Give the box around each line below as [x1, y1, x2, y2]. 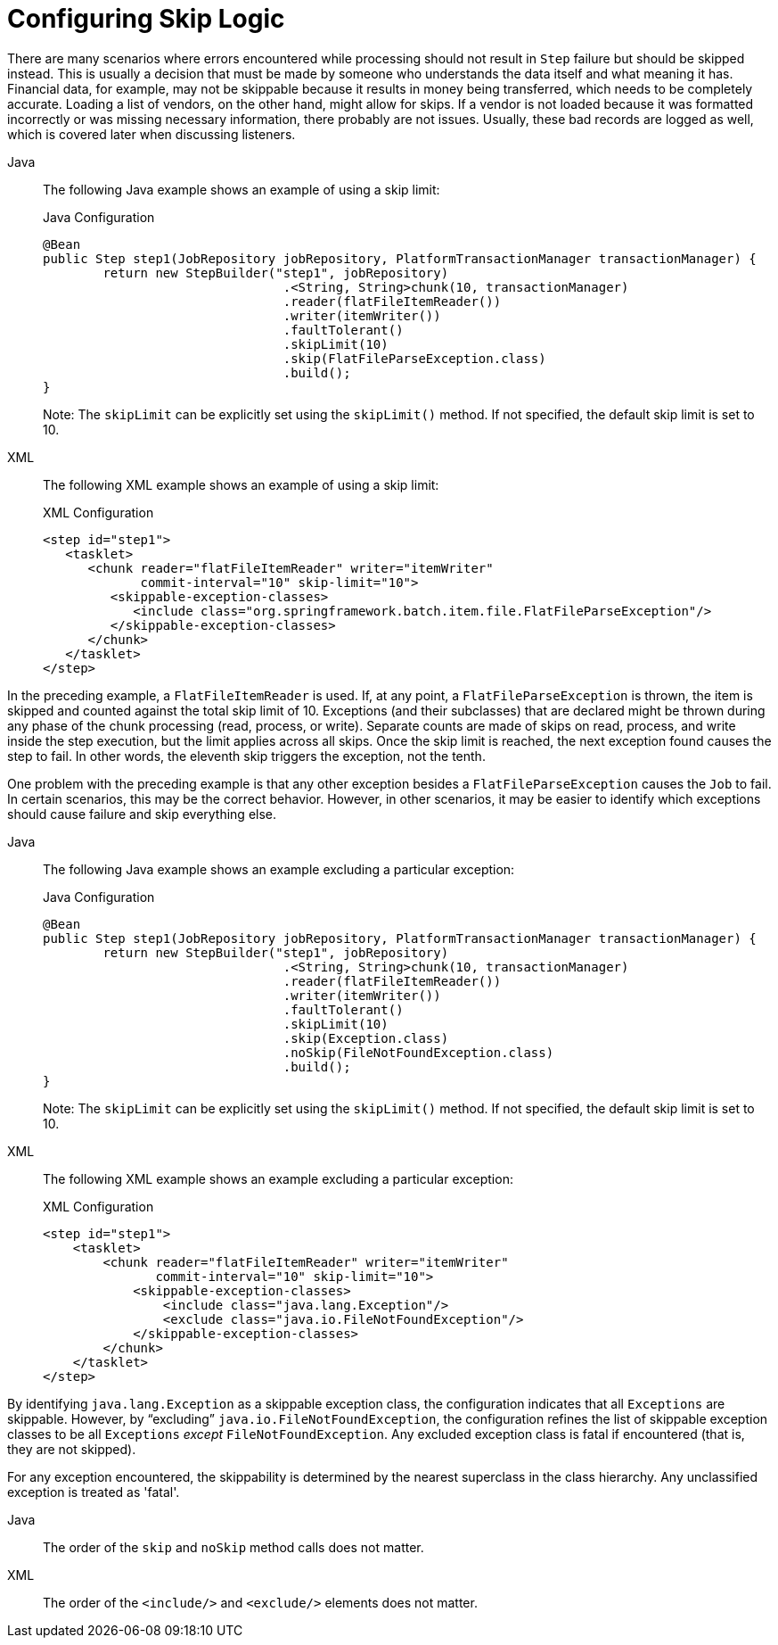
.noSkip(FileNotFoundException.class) [283, 1045, 554, 1060]
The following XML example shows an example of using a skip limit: [43, 476, 439, 492]
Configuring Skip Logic [7, 4, 285, 34]
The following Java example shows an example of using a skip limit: [43, 181, 440, 197]
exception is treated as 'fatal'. [7, 1484, 180, 1500]
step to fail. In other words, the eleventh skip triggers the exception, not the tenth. [7, 748, 486, 764]
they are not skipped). [7, 1441, 136, 1457]
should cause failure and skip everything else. [7, 806, 277, 822]
